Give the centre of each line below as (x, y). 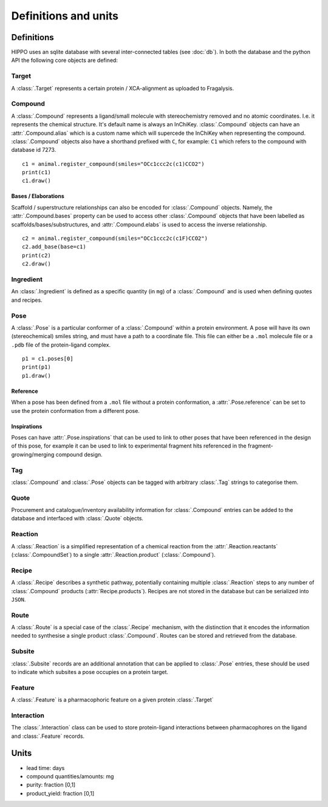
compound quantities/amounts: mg (70, 776)
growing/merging (33, 454)
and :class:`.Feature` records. (48, 736)
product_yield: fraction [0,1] (60, 793)
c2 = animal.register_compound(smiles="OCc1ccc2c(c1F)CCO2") (115, 239)
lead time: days (46, 768)
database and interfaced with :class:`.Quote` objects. (77, 519)
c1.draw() (36, 181)
